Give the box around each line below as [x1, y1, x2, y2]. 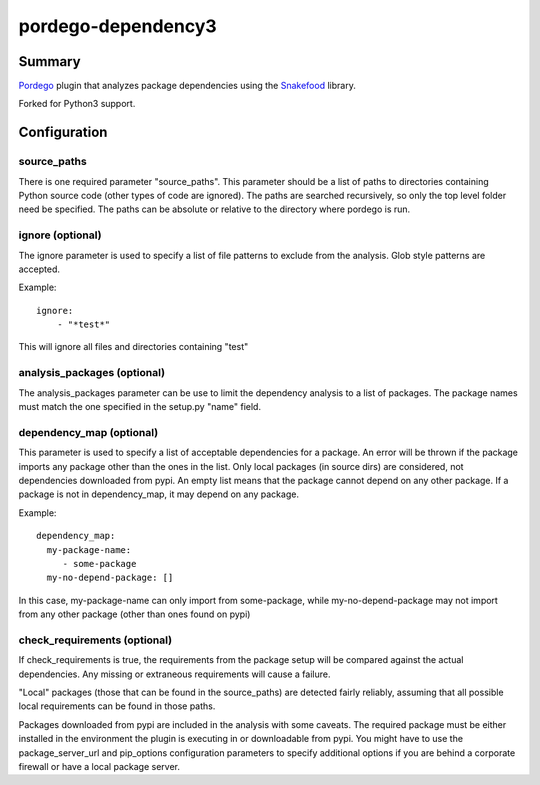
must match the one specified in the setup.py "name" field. [18, 401, 262, 413]
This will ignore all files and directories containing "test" [18, 341, 249, 353]
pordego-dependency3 [18, 15, 217, 37]
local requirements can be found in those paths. [18, 700, 216, 712]
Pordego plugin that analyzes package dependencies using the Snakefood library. [18, 80, 357, 92]
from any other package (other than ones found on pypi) [18, 608, 251, 620]
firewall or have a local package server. [18, 760, 180, 772]
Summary [18, 53, 81, 70]
